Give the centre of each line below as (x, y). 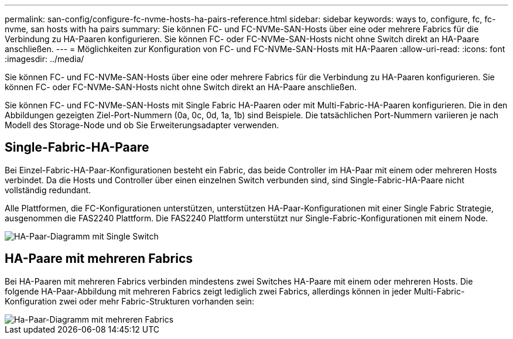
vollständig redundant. (48, 190)
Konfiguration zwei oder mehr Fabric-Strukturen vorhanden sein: (130, 301)
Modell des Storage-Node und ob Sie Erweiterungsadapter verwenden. (142, 125)
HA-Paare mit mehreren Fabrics (99, 259)
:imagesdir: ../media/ (45, 59)
